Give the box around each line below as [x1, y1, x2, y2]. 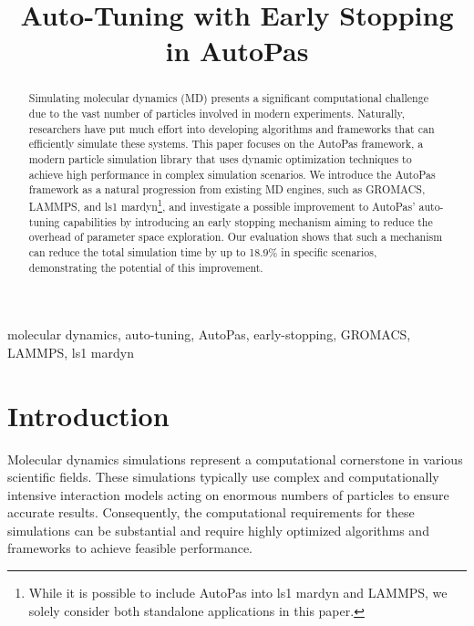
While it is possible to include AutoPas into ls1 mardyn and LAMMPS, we [28, 583, 448, 602]
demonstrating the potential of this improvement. [28, 259, 263, 275]
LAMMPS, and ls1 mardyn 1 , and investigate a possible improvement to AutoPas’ [28, 195, 416, 214]
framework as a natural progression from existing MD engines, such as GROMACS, [28, 182, 426, 197]
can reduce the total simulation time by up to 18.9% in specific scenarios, [28, 244, 377, 259]
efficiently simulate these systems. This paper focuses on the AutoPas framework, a [28, 136, 424, 151]
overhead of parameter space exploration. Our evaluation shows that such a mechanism [28, 229, 443, 245]
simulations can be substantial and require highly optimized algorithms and [7, 520, 429, 539]
